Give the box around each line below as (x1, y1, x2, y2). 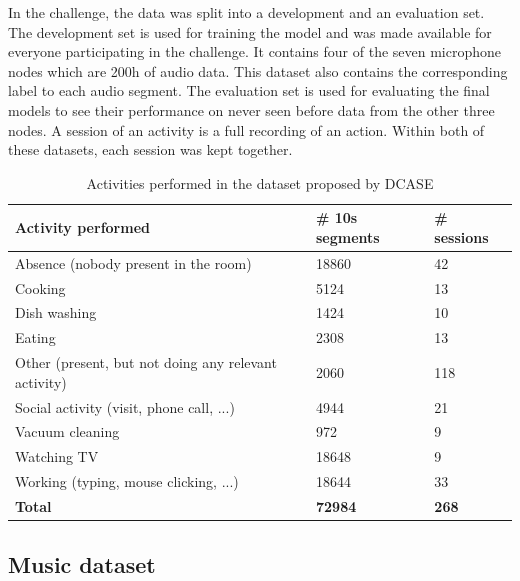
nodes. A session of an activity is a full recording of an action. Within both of (8, 119, 485, 140)
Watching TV (15, 446, 99, 467)
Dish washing (15, 302, 97, 323)
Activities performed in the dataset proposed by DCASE (86, 172, 434, 193)
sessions (434, 226, 489, 247)
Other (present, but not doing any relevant (15, 352, 277, 373)
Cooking (15, 277, 66, 298)
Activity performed (15, 217, 150, 238)
